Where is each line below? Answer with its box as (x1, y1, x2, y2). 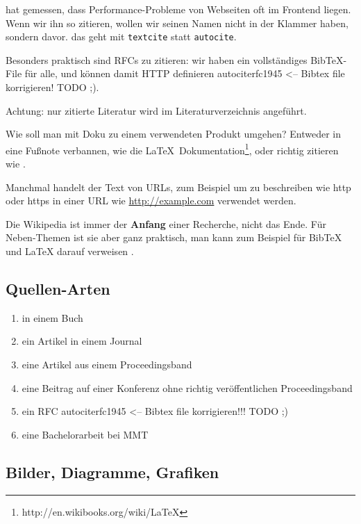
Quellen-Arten (6, 278, 110, 300)
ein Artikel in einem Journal (22, 334, 142, 348)
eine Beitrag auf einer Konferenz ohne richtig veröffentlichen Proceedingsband (22, 380, 353, 395)
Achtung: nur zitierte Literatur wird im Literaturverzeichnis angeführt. (6, 103, 307, 117)
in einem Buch (22, 310, 83, 325)
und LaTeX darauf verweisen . (6, 244, 134, 259)
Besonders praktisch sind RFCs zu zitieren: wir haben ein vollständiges (6, 52, 308, 67)
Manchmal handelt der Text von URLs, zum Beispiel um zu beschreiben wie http (6, 179, 351, 194)
